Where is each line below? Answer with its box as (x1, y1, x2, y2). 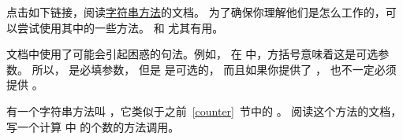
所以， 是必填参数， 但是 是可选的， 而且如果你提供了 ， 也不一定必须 (32, 61, 397, 77)
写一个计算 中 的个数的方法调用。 (6, 118, 180, 134)
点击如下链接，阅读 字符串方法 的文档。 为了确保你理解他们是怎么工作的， (6, 4, 386, 20)
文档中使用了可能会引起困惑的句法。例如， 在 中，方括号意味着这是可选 (6, 46, 379, 62)
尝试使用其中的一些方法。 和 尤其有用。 (17, 19, 224, 35)
